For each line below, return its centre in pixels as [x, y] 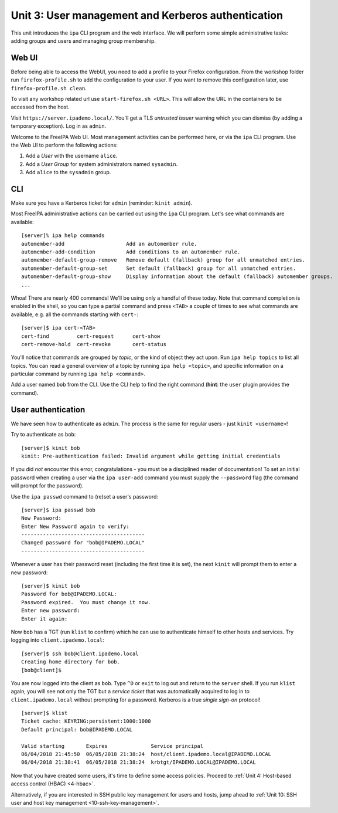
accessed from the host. [40, 107]
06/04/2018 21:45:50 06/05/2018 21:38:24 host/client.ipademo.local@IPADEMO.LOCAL [146, 754]
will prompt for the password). [47, 486]
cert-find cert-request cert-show [91, 336]
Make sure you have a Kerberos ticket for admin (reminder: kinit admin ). [102, 203]
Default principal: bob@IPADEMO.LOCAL [77, 729]
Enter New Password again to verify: [76, 526]
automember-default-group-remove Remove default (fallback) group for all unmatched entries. [163, 260]
